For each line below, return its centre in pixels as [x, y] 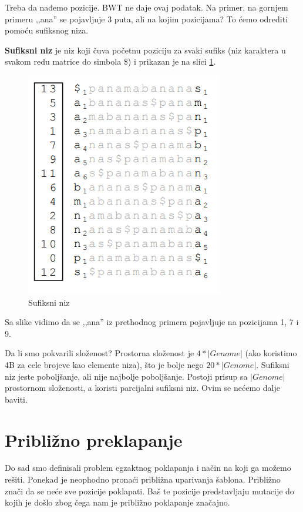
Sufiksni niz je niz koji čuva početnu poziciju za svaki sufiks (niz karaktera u [145, 50]
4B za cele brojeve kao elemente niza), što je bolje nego [104, 364]
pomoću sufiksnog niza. [47, 30]
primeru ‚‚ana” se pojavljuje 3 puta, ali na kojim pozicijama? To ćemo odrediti [147, 19]
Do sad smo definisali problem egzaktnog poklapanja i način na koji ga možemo [148, 468]
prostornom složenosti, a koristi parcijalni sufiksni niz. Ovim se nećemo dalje [142, 388]
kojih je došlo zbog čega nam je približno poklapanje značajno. [117, 502]
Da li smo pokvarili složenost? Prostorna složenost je [100, 353]
